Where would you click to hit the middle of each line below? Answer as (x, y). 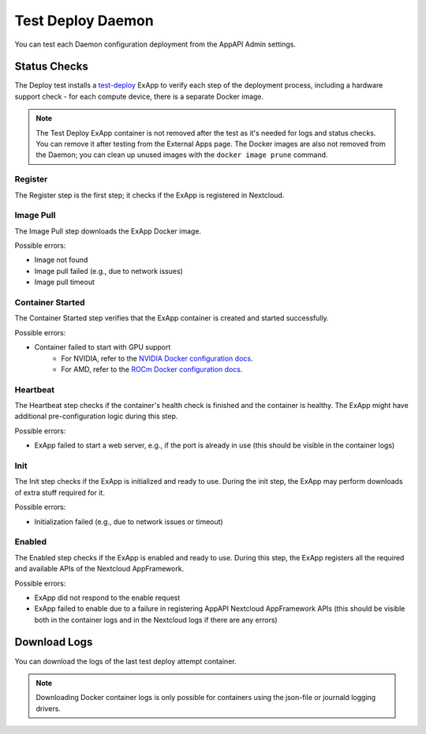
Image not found (61, 260)
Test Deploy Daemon (84, 21)
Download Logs (54, 642)
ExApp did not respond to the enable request (107, 597)
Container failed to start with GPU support (103, 347)
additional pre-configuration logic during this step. (96, 416)
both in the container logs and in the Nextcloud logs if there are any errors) (156, 620)
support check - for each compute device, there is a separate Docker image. (139, 96)
